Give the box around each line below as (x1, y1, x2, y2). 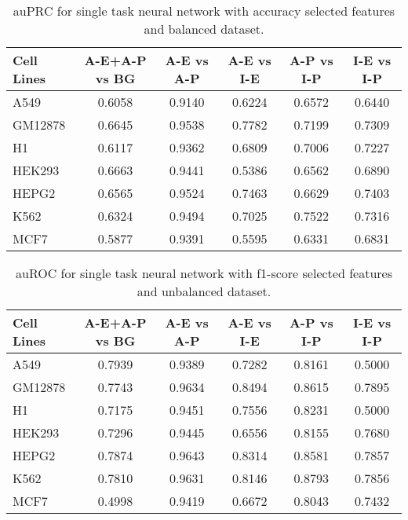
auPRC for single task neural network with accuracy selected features (13, 2, 395, 20)
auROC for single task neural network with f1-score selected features (16, 264, 392, 282)
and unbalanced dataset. (137, 282, 271, 300)
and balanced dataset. (144, 20, 264, 38)
